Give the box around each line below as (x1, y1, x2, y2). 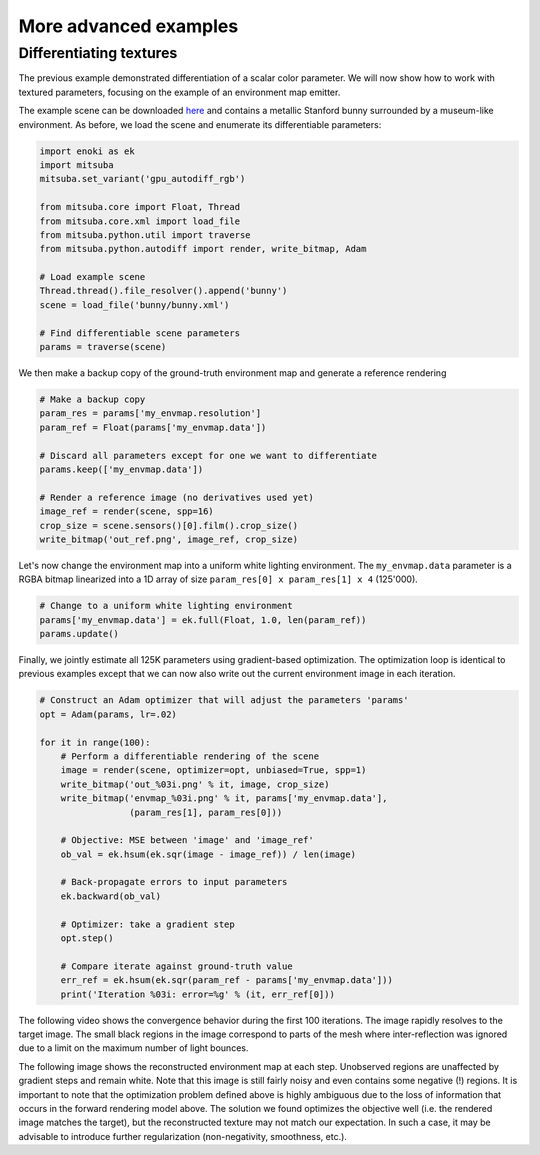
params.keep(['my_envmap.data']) (39, 463, 204, 475)
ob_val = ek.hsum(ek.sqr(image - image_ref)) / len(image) (60, 848, 357, 860)
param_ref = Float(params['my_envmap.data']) (39, 421, 267, 433)
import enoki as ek (39, 145, 135, 157)
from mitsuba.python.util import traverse (39, 229, 251, 240)
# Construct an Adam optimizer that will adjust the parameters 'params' (39, 695, 409, 706)
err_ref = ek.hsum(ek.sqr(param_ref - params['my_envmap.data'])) (60, 975, 394, 986)
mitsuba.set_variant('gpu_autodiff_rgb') (39, 173, 246, 185)
